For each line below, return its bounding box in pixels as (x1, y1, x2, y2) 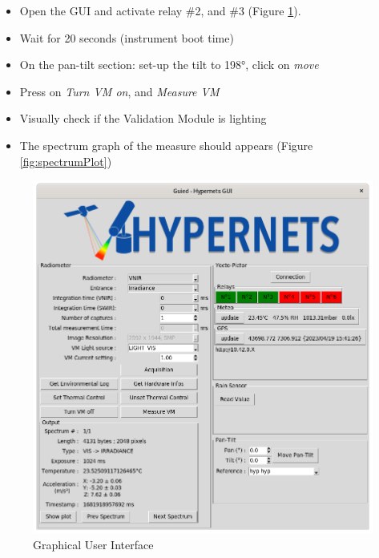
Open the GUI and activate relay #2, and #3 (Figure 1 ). (19, 2, 301, 18)
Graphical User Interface (33, 536, 154, 552)
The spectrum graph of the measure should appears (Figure (19, 136, 313, 153)
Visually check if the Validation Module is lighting (19, 110, 267, 127)
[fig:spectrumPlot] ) (19, 152, 112, 169)
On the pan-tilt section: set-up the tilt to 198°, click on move (19, 56, 319, 73)
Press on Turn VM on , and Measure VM (19, 83, 220, 99)
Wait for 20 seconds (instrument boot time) (19, 29, 234, 46)
